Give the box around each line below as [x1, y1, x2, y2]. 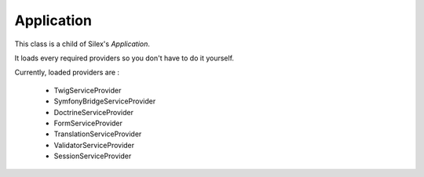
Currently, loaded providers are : [14, 67, 120, 78]
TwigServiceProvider [53, 85, 122, 95]
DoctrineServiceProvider [53, 107, 133, 117]
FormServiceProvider [53, 118, 123, 128]
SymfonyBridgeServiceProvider [53, 96, 156, 106]
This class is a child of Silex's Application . [14, 39, 151, 49]
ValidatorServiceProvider [53, 140, 135, 150]
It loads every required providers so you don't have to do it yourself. [14, 53, 235, 63]
